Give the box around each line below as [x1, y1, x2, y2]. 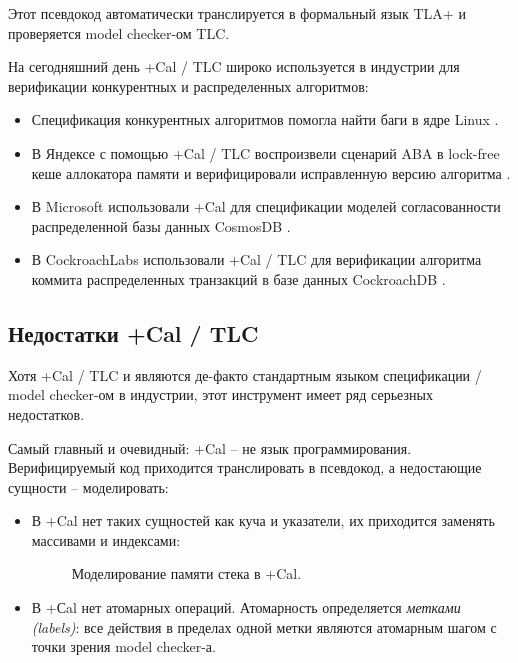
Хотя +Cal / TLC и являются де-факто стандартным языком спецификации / [8, 364, 482, 385]
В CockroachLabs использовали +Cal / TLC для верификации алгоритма [31, 249, 482, 270]
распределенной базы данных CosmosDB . [31, 215, 291, 236]
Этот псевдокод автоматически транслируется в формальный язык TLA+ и [8, 3, 466, 23]
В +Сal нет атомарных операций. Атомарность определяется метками [31, 597, 461, 618]
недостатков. [8, 403, 85, 424]
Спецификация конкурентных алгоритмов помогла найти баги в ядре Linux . [31, 109, 499, 130]
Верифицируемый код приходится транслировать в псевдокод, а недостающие [8, 457, 482, 478]
